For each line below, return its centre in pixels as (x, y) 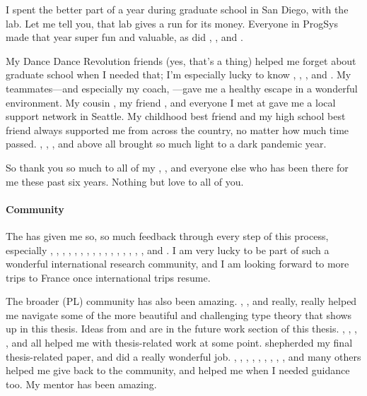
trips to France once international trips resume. (108, 277)
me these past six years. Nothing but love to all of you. (125, 181)
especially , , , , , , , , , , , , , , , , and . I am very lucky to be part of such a (168, 250)
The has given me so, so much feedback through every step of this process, (167, 235)
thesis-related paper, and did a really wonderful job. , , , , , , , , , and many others (183, 356)
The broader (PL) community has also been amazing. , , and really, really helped (181, 301)
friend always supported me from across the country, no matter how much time (177, 130)
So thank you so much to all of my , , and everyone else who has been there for (177, 167)
